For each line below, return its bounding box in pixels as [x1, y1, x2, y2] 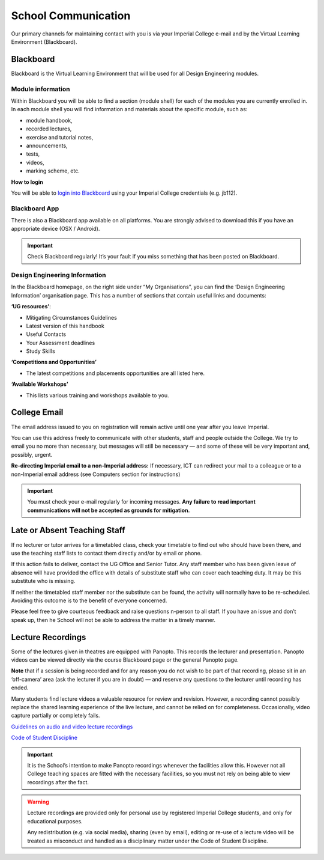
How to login [11, 178, 43, 186]
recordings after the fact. [27, 778, 89, 785]
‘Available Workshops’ [11, 380, 68, 388]
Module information [11, 85, 70, 93]
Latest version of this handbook [26, 322, 104, 329]
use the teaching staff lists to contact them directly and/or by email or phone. [11, 549, 202, 557]
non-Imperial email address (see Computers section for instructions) [11, 471, 181, 478]
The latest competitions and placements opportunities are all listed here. [26, 370, 205, 377]
